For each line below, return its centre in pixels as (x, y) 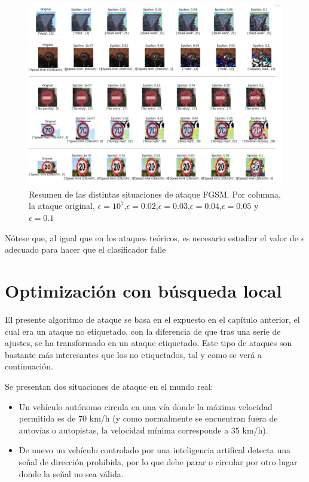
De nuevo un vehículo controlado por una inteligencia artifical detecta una (154, 450)
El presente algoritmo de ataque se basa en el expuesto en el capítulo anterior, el (152, 319)
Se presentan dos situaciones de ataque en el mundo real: (109, 386)
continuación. (29, 366)
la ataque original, (62, 206)
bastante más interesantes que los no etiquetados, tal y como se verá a (133, 354)
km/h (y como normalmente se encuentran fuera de (183, 418)
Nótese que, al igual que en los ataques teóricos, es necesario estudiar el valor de (152, 237)
